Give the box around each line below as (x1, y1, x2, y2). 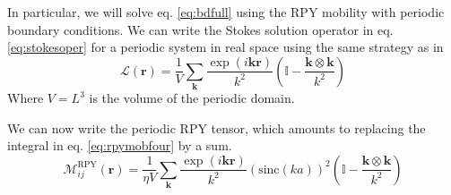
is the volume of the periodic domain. (89, 89, 295, 107)
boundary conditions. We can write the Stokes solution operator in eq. (7, 20, 394, 38)
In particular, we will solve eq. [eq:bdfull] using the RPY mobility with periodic (7, 3, 445, 21)
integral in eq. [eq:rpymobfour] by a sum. (7, 136, 232, 155)
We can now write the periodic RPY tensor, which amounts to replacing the (7, 118, 426, 137)
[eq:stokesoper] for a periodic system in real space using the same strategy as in (7, 38, 444, 56)
